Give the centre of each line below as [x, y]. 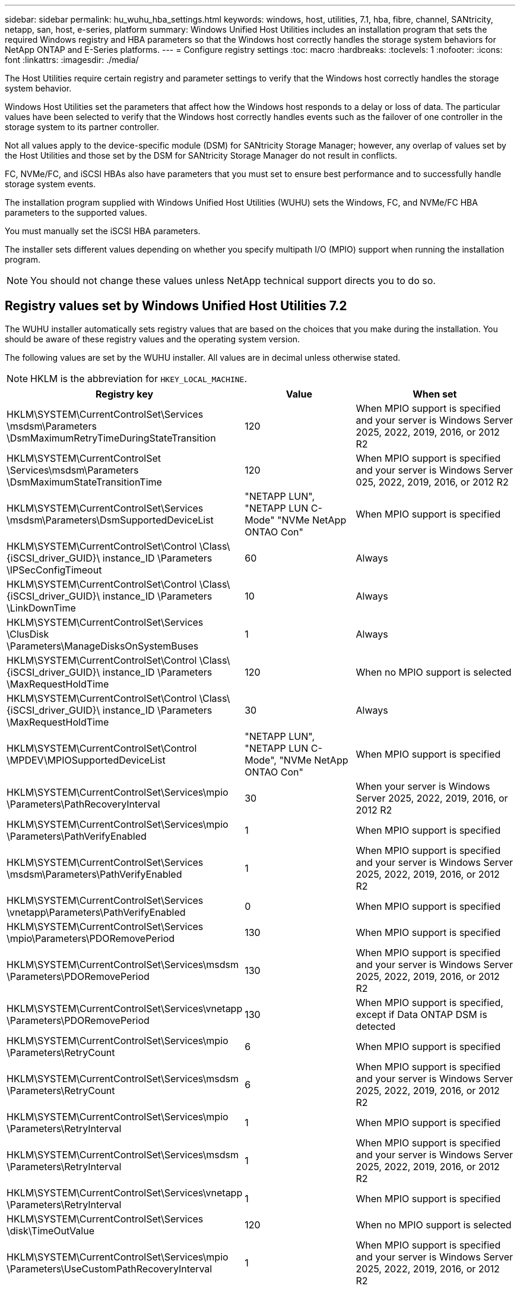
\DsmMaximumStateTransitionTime [84, 482]
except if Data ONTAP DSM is [421, 1014]
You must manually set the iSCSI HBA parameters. [103, 231]
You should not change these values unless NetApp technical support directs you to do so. [233, 281]
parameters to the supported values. [76, 212]
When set [435, 394]
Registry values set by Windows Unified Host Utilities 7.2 [176, 306]
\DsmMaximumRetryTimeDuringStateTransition [111, 438]
